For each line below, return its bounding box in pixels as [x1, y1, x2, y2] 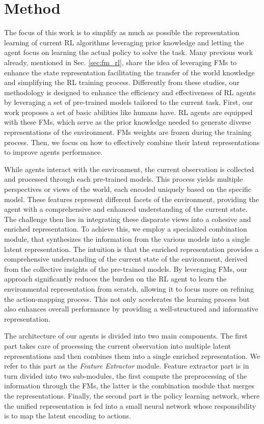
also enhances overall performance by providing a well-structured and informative [4, 303, 258, 314]
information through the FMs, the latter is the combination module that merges [4, 380, 254, 391]
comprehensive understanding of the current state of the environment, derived [4, 253, 248, 264]
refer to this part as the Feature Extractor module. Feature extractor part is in [4, 360, 249, 371]
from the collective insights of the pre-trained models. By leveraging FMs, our [4, 263, 247, 274]
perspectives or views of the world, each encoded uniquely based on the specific [4, 184, 252, 194]
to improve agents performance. [4, 147, 103, 157]
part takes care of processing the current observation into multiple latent [4, 340, 231, 351]
